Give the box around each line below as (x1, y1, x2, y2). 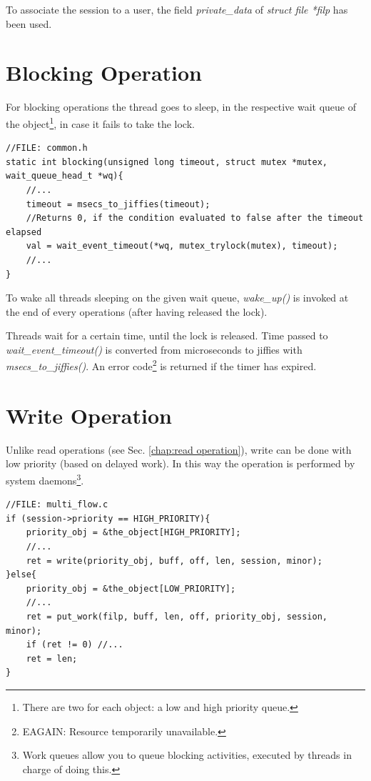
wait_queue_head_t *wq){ (6, 171, 123, 181)
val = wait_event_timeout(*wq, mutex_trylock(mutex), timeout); (26, 241, 338, 252)
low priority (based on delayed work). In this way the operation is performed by (6, 456, 355, 471)
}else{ (6, 569, 36, 580)
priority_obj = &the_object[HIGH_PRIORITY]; (26, 527, 241, 538)
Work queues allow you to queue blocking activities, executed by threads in (22, 747, 352, 762)
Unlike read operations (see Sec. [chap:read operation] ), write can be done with (6, 442, 352, 457)
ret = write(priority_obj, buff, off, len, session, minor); (26, 555, 322, 566)
